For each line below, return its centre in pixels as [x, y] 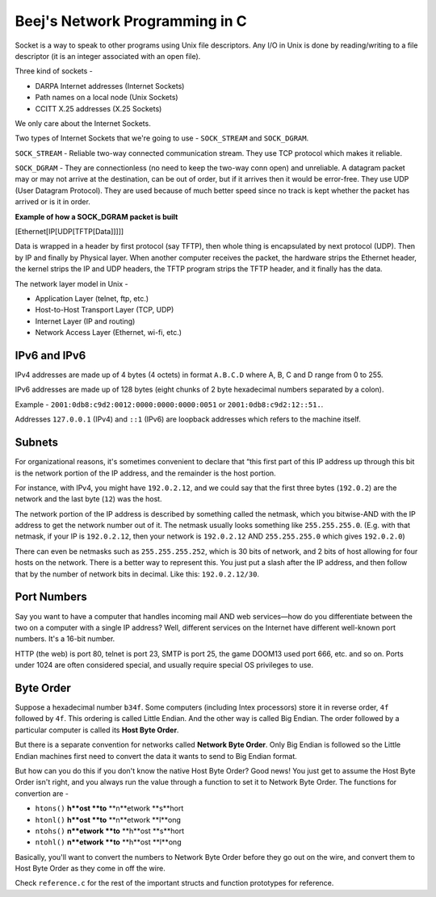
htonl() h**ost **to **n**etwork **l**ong [108, 819]
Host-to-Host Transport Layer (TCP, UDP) [105, 310]
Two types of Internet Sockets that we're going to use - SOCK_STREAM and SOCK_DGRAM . [162, 138]
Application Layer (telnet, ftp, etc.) [92, 298]
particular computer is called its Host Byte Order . [97, 730]
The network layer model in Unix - [71, 283]
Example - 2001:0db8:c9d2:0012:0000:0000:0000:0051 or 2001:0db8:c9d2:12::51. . [169, 404]
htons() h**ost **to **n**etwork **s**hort [109, 808]
